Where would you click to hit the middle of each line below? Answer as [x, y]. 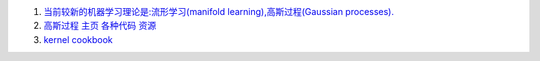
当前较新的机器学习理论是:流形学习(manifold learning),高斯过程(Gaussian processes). [219, 11]
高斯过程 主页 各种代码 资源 [100, 26]
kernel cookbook [78, 39]
